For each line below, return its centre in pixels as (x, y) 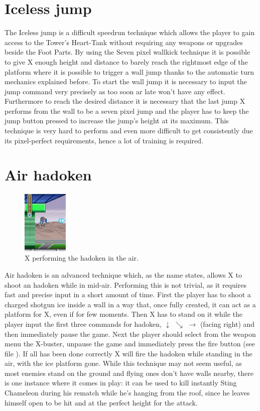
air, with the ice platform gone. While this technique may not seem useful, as (123, 363)
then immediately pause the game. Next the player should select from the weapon (130, 334)
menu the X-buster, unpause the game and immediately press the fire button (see (130, 344)
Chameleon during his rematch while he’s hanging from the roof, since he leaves (127, 393)
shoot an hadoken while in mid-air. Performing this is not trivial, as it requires (125, 284)
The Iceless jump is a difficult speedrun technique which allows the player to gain (130, 32)
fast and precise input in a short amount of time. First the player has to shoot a (128, 294)
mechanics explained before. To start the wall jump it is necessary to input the (126, 81)
